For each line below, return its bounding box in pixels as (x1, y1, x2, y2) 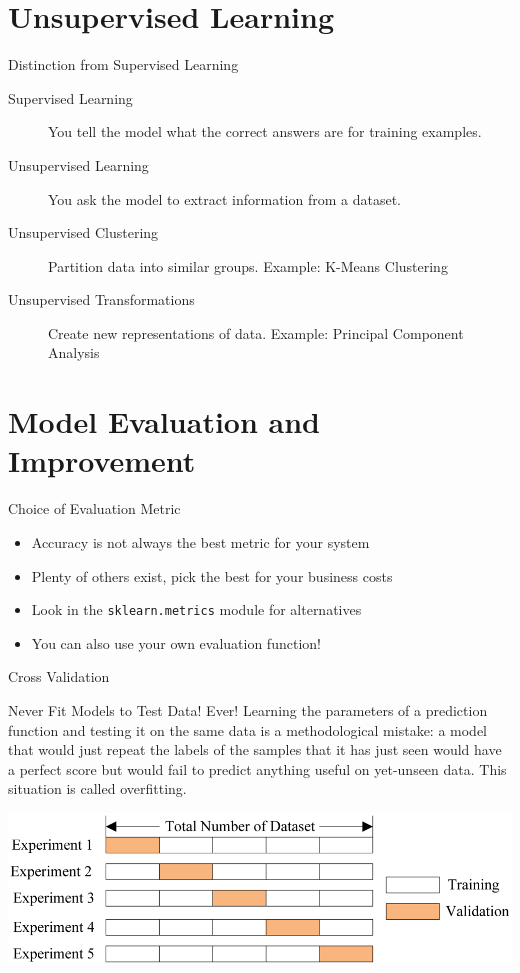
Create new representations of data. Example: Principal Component (48, 322, 464, 343)
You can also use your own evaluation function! (31, 632, 321, 653)
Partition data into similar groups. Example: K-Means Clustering (48, 255, 448, 276)
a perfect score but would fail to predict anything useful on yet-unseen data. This (8, 758, 507, 779)
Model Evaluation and (8, 401, 320, 442)
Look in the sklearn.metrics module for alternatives (31, 599, 362, 620)
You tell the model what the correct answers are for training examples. (48, 121, 482, 142)
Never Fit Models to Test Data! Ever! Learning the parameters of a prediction (8, 700, 488, 720)
